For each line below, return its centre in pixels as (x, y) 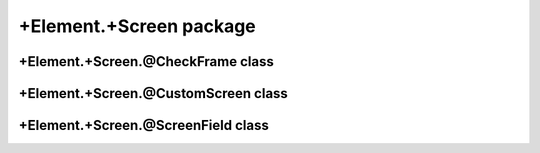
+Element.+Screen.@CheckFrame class (146, 61)
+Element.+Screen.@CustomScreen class (153, 93)
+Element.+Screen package (137, 26)
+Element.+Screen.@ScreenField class (143, 125)
